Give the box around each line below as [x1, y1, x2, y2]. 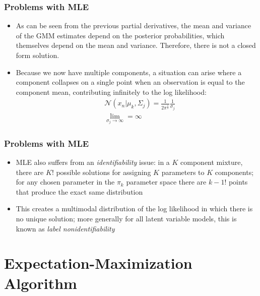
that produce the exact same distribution [16, 186, 143, 197]
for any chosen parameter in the [16, 176, 115, 187]
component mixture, [180, 156, 243, 167]
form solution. [16, 50, 59, 60]
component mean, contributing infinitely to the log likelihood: [16, 86, 207, 97]
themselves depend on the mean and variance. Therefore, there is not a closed [16, 40, 256, 50]
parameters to [161, 166, 205, 177]
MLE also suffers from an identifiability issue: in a [16, 156, 170, 167]
